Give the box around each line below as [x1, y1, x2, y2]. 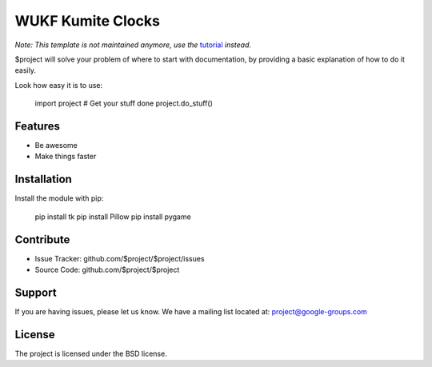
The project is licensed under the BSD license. [14, 349, 167, 358]
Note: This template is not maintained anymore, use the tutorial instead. [14, 40, 252, 50]
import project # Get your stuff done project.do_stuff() [34, 98, 214, 108]
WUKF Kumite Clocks [14, 12, 160, 30]
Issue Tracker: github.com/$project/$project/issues [34, 253, 205, 263]
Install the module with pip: [14, 193, 104, 203]
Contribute [14, 233, 70, 246]
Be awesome [34, 141, 78, 150]
